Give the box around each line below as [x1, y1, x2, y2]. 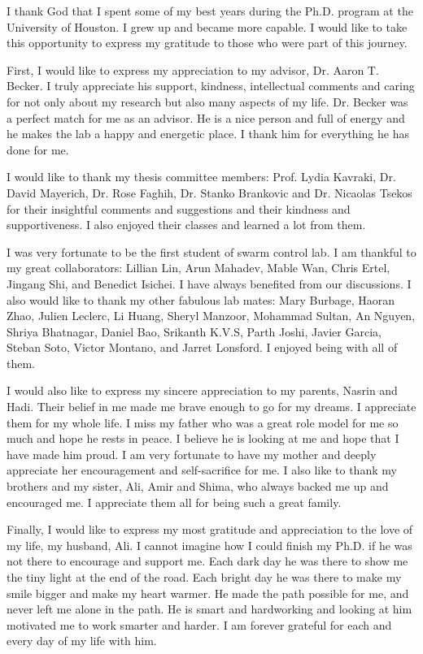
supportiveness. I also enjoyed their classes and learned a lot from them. [7, 216, 366, 233]
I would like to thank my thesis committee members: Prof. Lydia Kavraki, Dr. [7, 168, 396, 185]
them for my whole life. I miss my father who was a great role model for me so [7, 414, 399, 431]
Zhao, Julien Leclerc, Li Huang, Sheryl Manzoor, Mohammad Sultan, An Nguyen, [7, 307, 416, 324]
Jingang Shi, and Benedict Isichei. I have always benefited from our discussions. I [7, 275, 412, 292]
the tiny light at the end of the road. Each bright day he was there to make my [7, 569, 402, 585]
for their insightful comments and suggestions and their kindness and [7, 200, 351, 217]
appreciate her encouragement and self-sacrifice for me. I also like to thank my [7, 461, 397, 479]
